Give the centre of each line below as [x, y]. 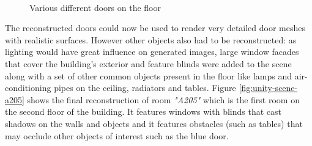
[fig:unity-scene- [268, 88]
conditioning [28, 88]
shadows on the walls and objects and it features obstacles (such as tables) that [154, 123]
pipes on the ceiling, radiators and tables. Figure [145, 88]
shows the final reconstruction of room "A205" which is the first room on [163, 99]
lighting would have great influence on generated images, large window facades [152, 52]
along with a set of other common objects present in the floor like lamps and [149, 75]
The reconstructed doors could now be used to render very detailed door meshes [155, 28]
